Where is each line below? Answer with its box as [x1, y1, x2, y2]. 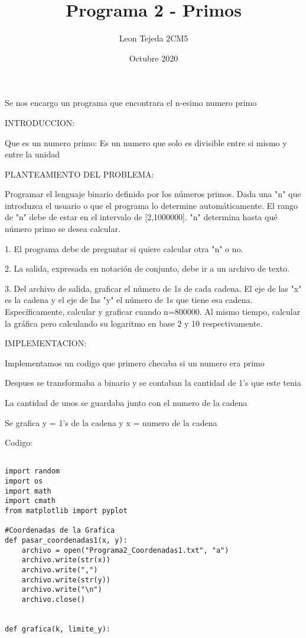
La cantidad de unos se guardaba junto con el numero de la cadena [5, 397, 248, 408]
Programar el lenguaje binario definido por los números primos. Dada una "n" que [5, 188, 301, 200]
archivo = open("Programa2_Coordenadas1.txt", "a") [21, 546, 229, 555]
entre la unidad [5, 148, 60, 160]
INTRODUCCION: [5, 116, 75, 128]
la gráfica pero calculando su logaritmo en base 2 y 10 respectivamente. [5, 317, 263, 329]
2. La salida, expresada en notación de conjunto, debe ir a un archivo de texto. [5, 262, 289, 275]
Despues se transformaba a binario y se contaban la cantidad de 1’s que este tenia [5, 376, 301, 389]
